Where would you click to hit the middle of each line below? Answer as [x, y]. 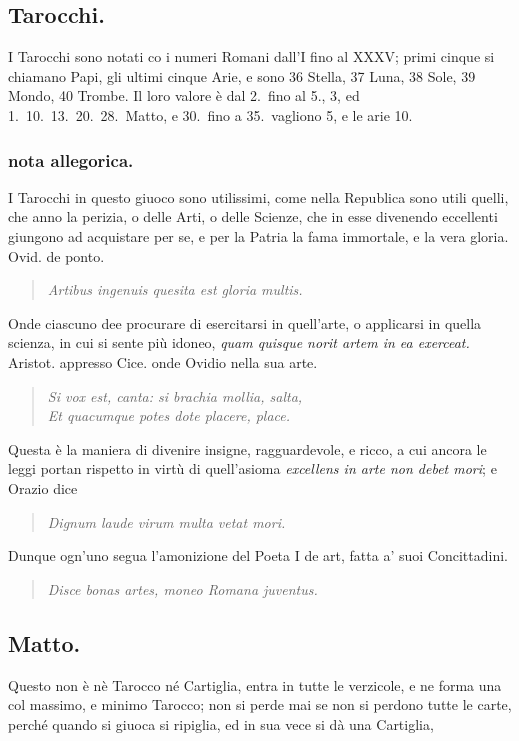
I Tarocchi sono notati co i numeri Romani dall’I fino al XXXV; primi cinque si [251, 56]
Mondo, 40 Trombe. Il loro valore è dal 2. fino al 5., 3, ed [184, 95]
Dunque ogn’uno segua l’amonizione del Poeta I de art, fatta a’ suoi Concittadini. [258, 555]
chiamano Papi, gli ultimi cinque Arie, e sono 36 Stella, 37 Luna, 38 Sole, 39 [242, 75]
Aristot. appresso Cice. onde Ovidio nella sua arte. [163, 361]
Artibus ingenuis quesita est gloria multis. [175, 289]
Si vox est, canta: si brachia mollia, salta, [175, 395]
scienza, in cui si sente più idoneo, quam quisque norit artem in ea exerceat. [239, 342]
